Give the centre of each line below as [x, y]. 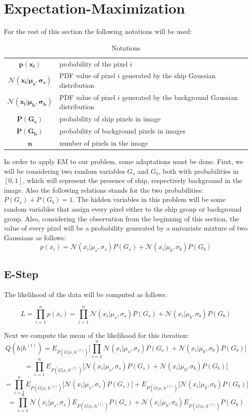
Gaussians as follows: [35, 237]
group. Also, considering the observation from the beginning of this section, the [122, 218]
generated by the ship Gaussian [169, 75]
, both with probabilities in [198, 171]
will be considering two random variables [64, 171]
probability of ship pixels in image [110, 119]
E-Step [21, 274]
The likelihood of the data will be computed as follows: [86, 294]
